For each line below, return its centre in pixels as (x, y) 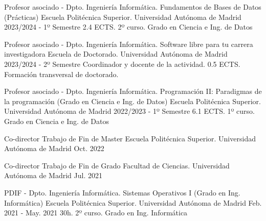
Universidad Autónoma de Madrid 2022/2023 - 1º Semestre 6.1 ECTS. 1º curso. (129, 111)
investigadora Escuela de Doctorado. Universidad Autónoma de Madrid (116, 54)
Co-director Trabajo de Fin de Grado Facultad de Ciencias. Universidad (117, 165)
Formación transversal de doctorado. (61, 74)
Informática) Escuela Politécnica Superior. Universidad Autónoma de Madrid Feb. (133, 202)
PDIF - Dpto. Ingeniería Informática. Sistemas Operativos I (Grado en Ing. (122, 192)
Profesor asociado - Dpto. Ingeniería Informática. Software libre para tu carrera (129, 44)
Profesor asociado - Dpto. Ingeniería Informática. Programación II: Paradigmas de (133, 91)
